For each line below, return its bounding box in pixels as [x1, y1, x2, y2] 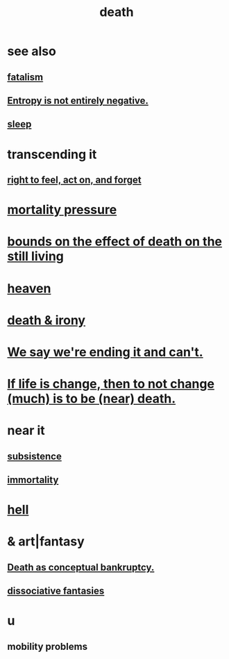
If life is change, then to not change [7, 376, 215, 392]
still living [7, 249, 65, 265]
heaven [7, 280, 51, 296]
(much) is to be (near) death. [7, 391, 176, 407]
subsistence [7, 450, 62, 462]
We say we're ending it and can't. [7, 344, 203, 359]
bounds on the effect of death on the [7, 234, 223, 249]
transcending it [7, 146, 97, 162]
